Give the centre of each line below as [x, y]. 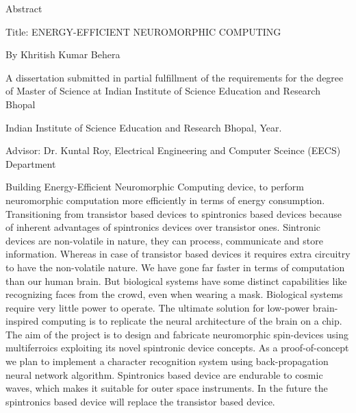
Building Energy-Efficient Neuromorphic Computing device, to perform [155, 187]
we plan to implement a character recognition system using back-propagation [167, 361]
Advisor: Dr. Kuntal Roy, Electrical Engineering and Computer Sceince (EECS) [173, 150]
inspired [22, 321]
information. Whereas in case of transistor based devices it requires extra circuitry [178, 254]
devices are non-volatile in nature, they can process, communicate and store [164, 240]
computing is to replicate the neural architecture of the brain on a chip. [192, 321]
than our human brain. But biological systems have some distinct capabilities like [176, 280]
